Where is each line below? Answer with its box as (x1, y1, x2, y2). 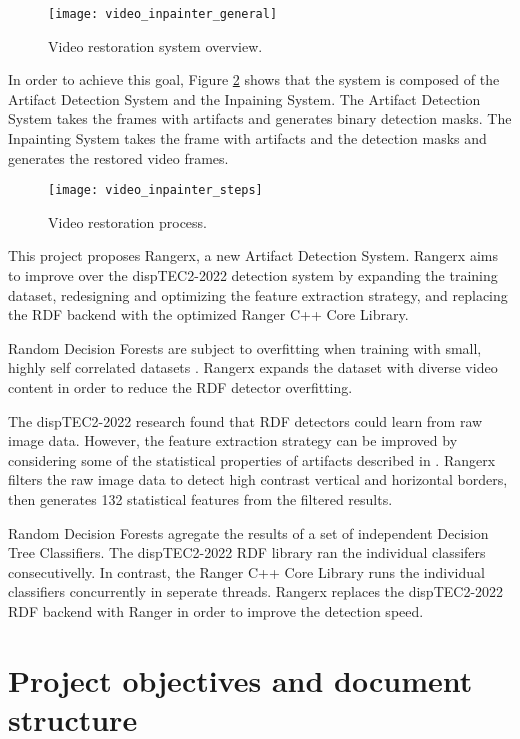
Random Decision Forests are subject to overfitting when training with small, (8, 337, 482, 358)
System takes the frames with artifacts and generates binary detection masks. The (8, 108, 512, 129)
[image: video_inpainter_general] (48, 7, 278, 21)
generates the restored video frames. (8, 147, 229, 168)
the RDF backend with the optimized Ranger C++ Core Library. (8, 304, 409, 325)
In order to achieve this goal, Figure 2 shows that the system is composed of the (8, 69, 500, 90)
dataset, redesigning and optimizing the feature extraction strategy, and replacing (8, 284, 508, 305)
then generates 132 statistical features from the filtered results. (8, 489, 393, 509)
